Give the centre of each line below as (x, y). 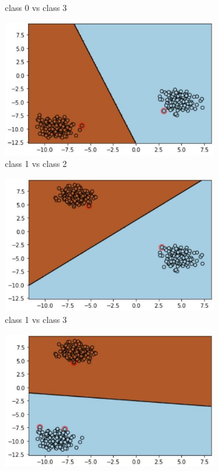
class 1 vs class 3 (36, 320)
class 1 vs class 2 (36, 164)
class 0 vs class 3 (36, 7)
